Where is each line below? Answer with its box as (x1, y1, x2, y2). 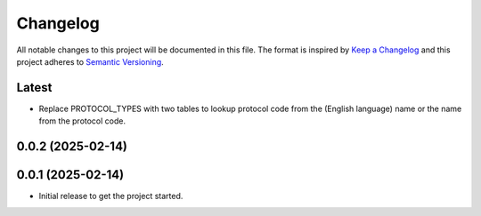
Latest (16, 80, 53, 95)
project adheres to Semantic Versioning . (16, 56, 164, 67)
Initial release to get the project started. (38, 191, 183, 202)
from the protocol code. (38, 116, 126, 126)
